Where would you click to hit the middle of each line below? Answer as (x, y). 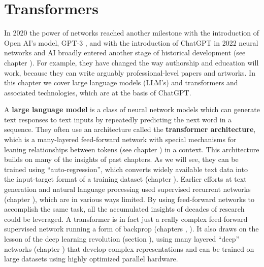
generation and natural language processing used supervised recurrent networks (127, 189)
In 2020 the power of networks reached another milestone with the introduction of (132, 33)
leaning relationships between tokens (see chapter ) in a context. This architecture (132, 149)
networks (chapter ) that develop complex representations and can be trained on (129, 248)
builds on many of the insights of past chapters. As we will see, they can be (121, 159)
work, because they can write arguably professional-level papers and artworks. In (130, 72)
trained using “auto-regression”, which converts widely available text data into (126, 169)
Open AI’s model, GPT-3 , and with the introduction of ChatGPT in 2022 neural (131, 42)
